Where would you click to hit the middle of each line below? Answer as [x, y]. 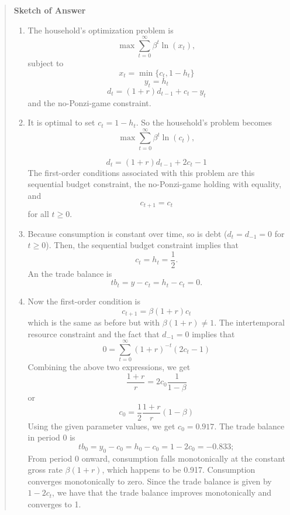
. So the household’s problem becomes [204, 122]
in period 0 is [51, 437]
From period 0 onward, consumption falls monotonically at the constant [157, 458]
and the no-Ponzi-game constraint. [89, 102]
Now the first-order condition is [84, 301]
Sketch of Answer [50, 10]
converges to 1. [54, 504]
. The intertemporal [249, 322]
